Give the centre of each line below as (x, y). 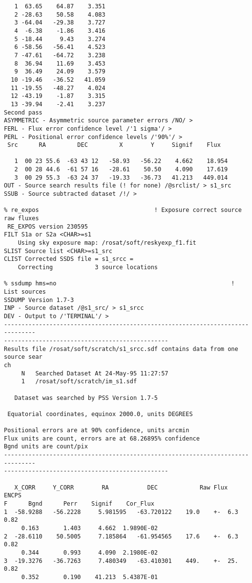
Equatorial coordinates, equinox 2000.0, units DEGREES (100, 414)
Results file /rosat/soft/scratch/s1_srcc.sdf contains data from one (121, 349)
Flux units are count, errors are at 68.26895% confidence (102, 438)
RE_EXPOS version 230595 (48, 226)
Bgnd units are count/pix (46, 447)
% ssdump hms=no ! (119, 284)
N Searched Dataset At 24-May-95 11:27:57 (95, 373)
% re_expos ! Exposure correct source (123, 210)
